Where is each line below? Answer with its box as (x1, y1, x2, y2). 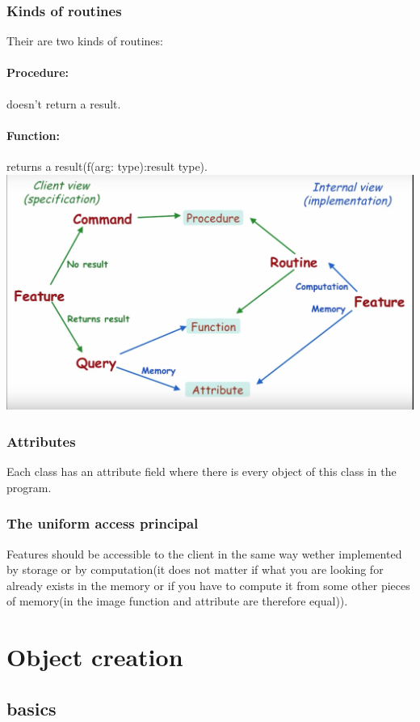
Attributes (6, 431, 76, 451)
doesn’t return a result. (6, 95, 121, 112)
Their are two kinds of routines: (6, 32, 163, 49)
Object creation (6, 640, 183, 673)
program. (6, 478, 52, 495)
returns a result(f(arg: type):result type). (6, 158, 208, 174)
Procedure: (6, 64, 69, 81)
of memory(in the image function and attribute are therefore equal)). (6, 592, 348, 609)
